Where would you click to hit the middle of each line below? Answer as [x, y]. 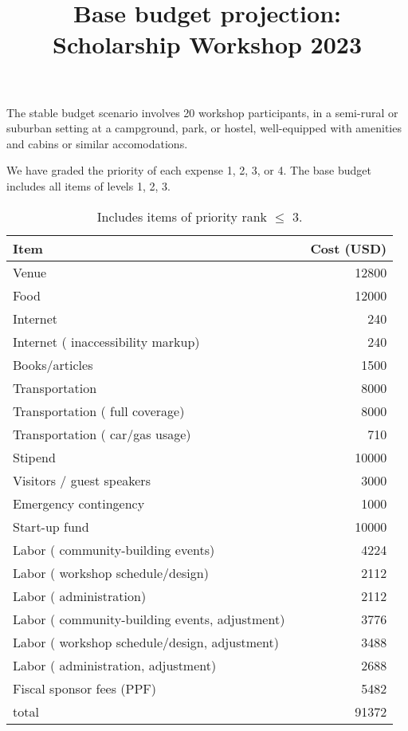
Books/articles [53, 364]
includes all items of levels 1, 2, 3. [88, 185]
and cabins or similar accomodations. [97, 143]
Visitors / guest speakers [82, 480]
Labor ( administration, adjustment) [115, 665]
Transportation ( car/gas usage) [102, 434]
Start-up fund [51, 526]
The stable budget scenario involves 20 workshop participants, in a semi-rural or [202, 112]
